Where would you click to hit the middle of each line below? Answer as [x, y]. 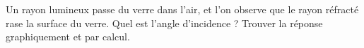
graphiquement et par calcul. [68, 37]
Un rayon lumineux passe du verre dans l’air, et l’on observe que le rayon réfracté [182, 9]
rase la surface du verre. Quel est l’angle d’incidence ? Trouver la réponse [164, 23]
